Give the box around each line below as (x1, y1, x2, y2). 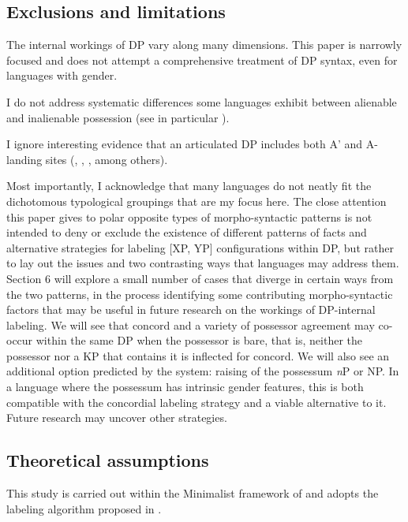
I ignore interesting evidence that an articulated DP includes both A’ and (6, 136, 363, 152)
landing (6, 151, 43, 167)
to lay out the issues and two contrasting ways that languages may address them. (6, 255, 399, 271)
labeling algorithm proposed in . (6, 500, 162, 516)
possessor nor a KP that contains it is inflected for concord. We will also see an (6, 347, 390, 364)
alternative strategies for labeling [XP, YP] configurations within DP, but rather (6, 239, 394, 255)
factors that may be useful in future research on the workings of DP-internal (6, 301, 376, 318)
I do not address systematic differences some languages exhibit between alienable (6, 93, 397, 110)
